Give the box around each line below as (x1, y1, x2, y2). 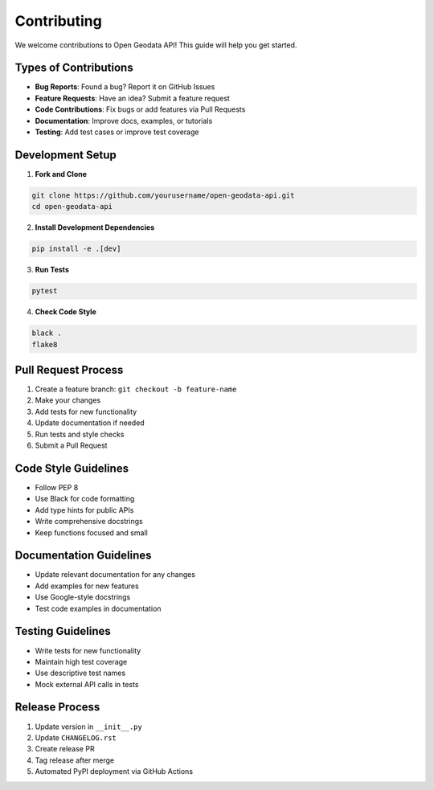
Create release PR (35, 744, 96, 754)
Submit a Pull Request (35, 440, 108, 450)
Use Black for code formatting (35, 494, 135, 504)
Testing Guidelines (14, 624, 112, 638)
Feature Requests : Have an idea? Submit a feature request (35, 93, 231, 103)
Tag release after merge (35, 755, 115, 765)
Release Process (14, 700, 100, 714)
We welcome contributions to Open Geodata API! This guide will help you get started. (14, 40, 297, 50)
